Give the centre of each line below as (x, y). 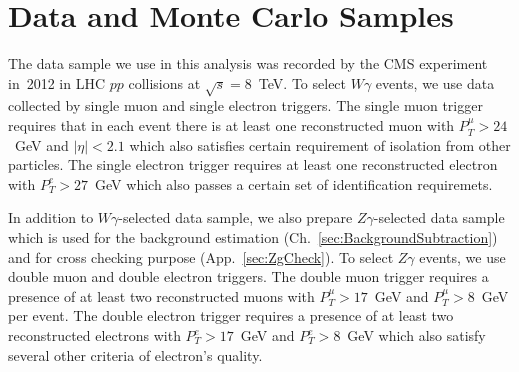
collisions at (164, 82)
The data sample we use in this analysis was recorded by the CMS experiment (248, 63)
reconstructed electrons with (94, 335)
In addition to (51, 217)
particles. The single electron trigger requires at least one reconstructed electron (253, 164)
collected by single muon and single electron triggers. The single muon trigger (245, 105)
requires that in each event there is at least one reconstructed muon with (231, 125)
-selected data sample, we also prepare (235, 217)
